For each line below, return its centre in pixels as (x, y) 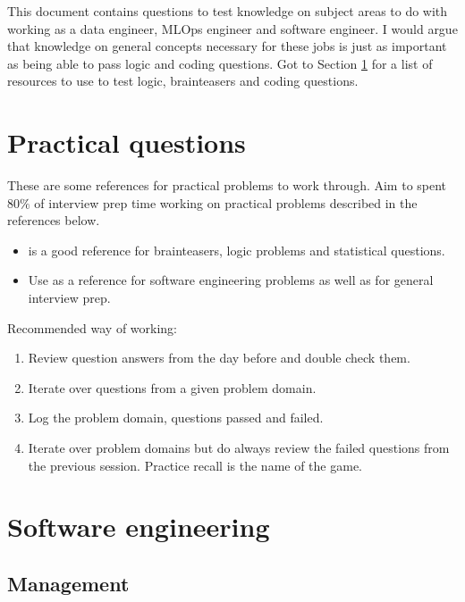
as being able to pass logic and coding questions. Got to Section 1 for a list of (220, 63)
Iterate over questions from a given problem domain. (172, 387)
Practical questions (127, 142)
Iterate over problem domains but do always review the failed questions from (239, 448)
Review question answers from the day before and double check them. (219, 358)
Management (68, 583)
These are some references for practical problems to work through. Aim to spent (227, 185)
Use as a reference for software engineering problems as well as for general (231, 280)
